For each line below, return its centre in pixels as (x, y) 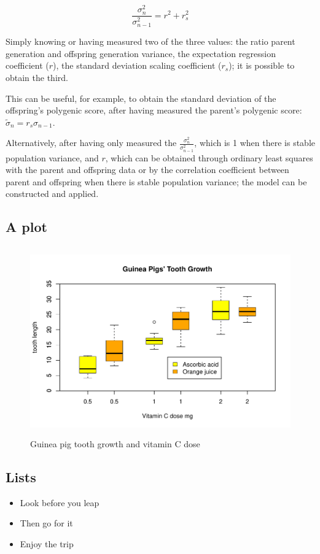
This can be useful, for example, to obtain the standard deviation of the (141, 98)
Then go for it (46, 523)
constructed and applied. (52, 194)
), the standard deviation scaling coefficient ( (137, 65)
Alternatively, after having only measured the (91, 143)
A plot (26, 227)
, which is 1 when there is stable (255, 143)
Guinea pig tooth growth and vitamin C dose (115, 443)
